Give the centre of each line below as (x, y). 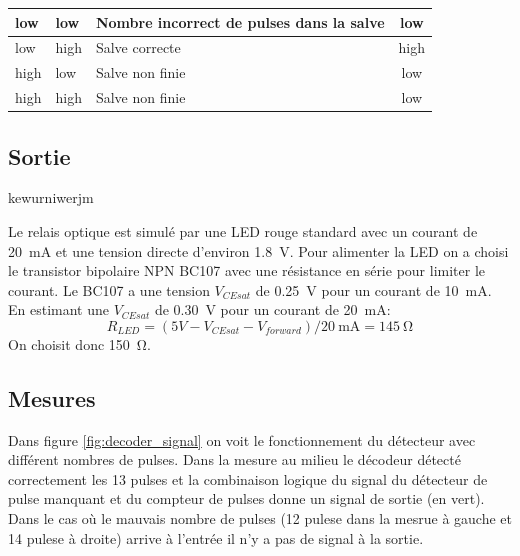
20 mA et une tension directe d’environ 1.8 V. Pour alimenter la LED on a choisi (258, 250)
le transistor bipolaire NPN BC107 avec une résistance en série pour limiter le (247, 270)
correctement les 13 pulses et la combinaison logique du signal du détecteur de (248, 478)
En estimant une (58, 309)
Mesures (52, 397)
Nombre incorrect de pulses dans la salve (240, 21)
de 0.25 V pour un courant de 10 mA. (373, 289)
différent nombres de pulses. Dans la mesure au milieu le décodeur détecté (234, 459)
